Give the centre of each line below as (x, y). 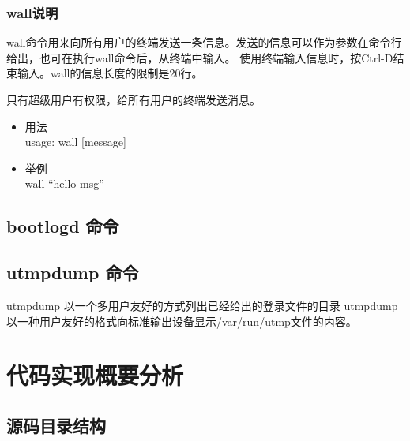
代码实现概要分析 (95, 375)
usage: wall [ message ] (75, 142)
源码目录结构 (56, 425)
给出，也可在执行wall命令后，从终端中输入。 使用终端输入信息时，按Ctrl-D (200, 57)
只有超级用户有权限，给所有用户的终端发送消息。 (134, 99)
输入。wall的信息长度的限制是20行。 (110, 73)
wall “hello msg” (64, 183)
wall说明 (32, 12)
